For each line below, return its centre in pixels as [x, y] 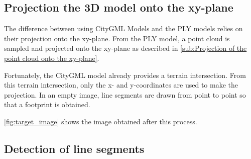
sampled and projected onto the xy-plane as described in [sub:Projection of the [125, 48]
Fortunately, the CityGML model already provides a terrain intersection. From [125, 75]
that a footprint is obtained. [47, 104]
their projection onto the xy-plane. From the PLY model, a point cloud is [117, 38]
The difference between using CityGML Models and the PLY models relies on [123, 28]
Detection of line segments [74, 148]
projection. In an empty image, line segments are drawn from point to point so [125, 94]
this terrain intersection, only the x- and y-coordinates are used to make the [121, 85]
